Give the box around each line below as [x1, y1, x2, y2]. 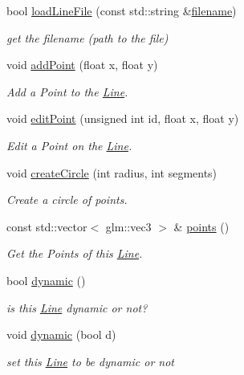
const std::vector [6, 218, 87, 234]
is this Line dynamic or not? [6, 299, 148, 316]
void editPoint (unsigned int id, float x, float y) [6, 110, 239, 127]
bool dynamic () [6, 271, 86, 288]
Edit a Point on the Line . [6, 137, 132, 153]
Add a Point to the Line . [6, 83, 128, 100]
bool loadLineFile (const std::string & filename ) [6, 2, 237, 18]
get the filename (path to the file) [6, 29, 169, 46]
